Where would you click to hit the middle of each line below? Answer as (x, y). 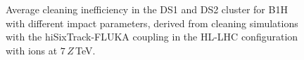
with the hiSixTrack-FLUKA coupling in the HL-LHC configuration (152, 37)
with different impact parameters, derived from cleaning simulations (152, 23)
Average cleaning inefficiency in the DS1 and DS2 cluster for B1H (147, 9)
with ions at (32, 50)
